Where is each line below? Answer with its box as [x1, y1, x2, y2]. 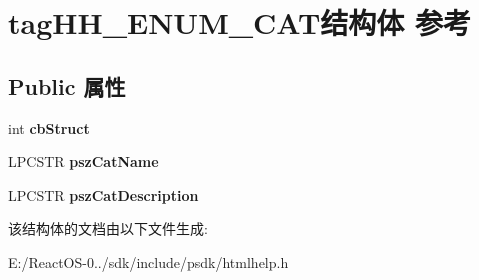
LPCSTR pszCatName [8, 151, 159, 172]
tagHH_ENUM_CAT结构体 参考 [8, 2, 472, 43]
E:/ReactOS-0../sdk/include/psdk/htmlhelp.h [8, 251, 289, 272]
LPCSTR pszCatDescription [8, 184, 199, 205]
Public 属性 [8, 70, 126, 101]
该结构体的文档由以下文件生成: [8, 218, 208, 239]
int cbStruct [8, 117, 90, 138]
